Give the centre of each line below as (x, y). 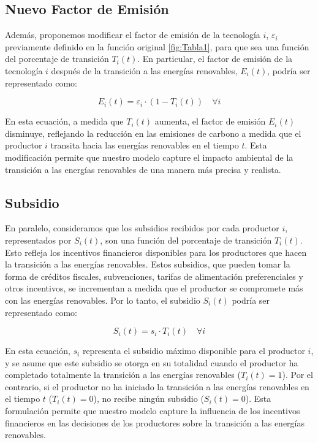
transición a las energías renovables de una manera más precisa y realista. (143, 169)
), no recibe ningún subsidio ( (149, 399)
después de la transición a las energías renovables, (144, 70)
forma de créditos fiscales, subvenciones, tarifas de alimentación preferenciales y (154, 276)
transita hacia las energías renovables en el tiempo (145, 145)
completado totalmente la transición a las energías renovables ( (123, 375)
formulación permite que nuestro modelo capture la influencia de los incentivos (153, 411)
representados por (38, 240)
